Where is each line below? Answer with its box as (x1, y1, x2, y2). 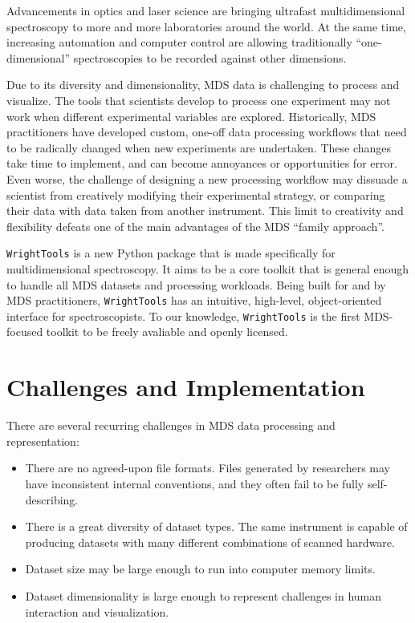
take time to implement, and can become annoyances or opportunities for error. (6, 155, 397, 172)
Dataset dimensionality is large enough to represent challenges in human (25, 587, 382, 604)
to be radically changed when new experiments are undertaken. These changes (6, 139, 392, 156)
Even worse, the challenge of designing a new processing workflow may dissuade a (6, 170, 408, 187)
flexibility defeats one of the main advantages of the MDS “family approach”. (6, 217, 384, 234)
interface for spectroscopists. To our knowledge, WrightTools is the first (6, 307, 360, 324)
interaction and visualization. (25, 603, 169, 620)
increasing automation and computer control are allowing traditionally (6, 34, 352, 51)
